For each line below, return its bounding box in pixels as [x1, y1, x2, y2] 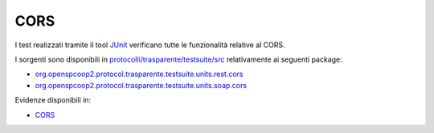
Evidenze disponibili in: [14, 95, 92, 105]
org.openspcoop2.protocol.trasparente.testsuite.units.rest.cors [35, 69, 244, 79]
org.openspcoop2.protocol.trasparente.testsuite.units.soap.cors [35, 80, 248, 90]
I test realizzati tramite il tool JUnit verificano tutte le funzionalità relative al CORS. [14, 40, 285, 50]
